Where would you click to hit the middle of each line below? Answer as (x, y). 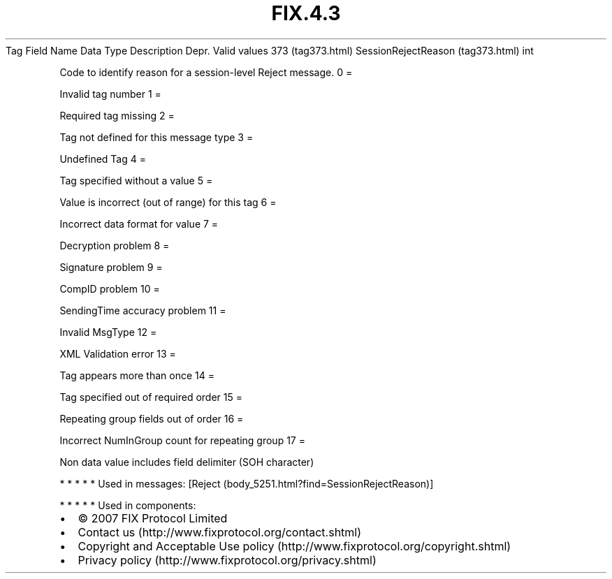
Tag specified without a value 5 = (136, 180)
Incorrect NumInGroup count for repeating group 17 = (182, 440)
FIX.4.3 (306, 13)
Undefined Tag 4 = (103, 159)
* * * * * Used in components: (128, 505)
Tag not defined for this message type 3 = (156, 137)
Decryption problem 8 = (115, 245)
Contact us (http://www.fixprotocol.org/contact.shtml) (220, 532)
